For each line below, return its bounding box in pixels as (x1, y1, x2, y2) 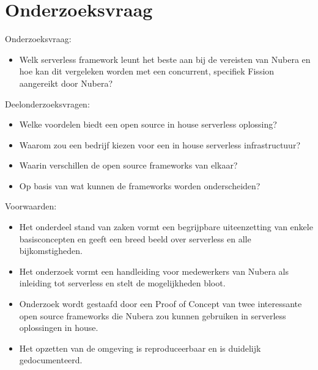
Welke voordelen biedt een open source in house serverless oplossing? (19, 118, 277, 131)
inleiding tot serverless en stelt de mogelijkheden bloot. (19, 277, 226, 289)
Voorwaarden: (5, 200, 57, 212)
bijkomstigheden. (19, 244, 83, 257)
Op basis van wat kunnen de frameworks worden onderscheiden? (19, 179, 261, 192)
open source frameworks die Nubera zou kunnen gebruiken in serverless (19, 309, 286, 322)
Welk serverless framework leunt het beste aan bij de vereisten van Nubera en (19, 53, 311, 65)
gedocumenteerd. (19, 354, 83, 366)
